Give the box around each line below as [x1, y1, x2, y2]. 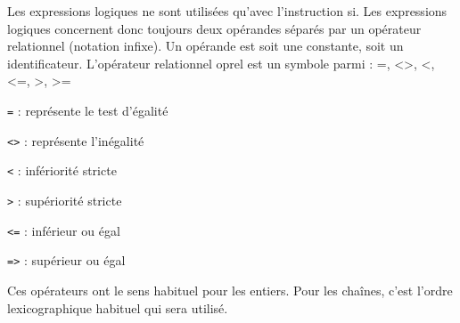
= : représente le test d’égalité [7, 101, 168, 119]
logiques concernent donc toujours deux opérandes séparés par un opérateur [7, 19, 422, 37]
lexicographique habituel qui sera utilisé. [7, 298, 228, 317]
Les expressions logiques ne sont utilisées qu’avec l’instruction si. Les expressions [7, 2, 448, 20]
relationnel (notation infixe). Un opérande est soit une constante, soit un [7, 36, 404, 55]
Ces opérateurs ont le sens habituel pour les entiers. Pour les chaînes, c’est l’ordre [7, 280, 453, 299]
